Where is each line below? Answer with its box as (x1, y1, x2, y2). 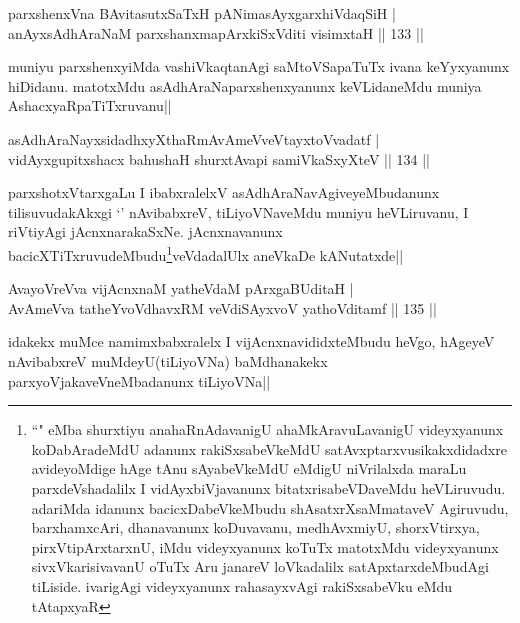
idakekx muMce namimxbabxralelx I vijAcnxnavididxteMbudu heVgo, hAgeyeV (8, 331, 495, 352)
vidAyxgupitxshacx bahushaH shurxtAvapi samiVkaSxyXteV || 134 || (8, 148, 430, 169)
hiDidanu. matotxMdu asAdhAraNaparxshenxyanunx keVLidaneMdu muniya (8, 75, 482, 96)
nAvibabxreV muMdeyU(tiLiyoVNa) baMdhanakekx (8, 350, 328, 371)
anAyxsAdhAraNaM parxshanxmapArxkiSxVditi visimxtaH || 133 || (8, 22, 424, 43)
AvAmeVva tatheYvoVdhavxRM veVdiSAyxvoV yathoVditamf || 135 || (8, 297, 437, 318)
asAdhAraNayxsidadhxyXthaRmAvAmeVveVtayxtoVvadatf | (8, 128, 380, 149)
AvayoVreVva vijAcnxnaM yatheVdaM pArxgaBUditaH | (8, 278, 354, 299)
